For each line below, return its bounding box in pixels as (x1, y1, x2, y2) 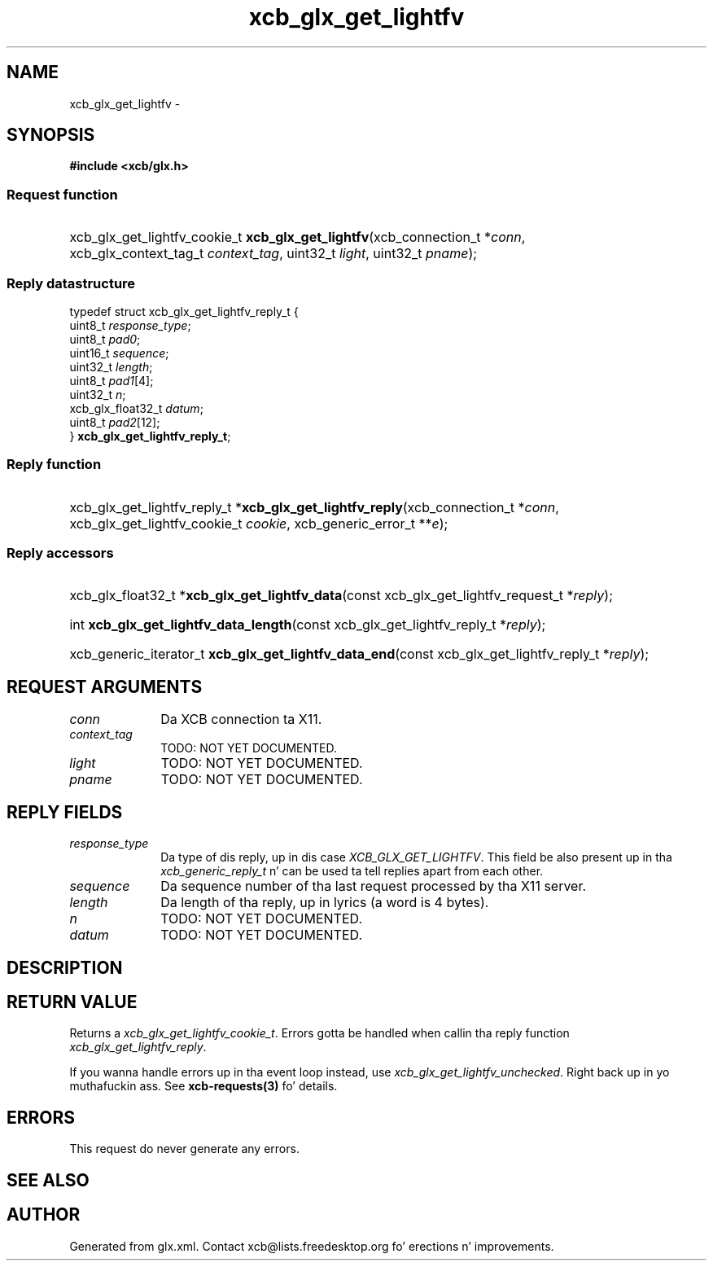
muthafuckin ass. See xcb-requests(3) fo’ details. (69, 1079, 338, 1094)
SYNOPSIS (7, 125, 95, 146)
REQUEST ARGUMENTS (7, 676, 203, 697)
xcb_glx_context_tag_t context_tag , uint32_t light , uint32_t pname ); (69, 245, 478, 262)
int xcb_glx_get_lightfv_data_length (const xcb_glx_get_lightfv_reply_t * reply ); (69, 616, 546, 633)
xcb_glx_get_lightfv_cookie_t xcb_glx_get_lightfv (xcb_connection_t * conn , (69, 229, 526, 246)
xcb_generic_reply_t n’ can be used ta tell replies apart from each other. (160, 864, 544, 879)
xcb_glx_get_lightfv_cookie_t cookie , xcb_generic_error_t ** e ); (69, 515, 448, 532)
